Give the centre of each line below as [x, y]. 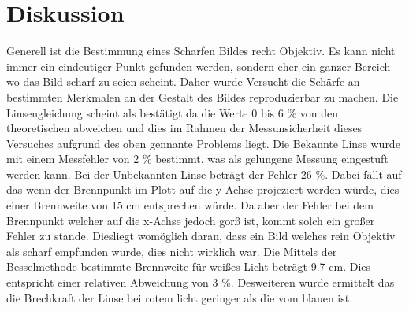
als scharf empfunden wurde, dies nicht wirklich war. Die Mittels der [172, 251]
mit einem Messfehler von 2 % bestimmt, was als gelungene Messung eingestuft [197, 159]
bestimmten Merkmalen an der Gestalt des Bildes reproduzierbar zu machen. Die [203, 96]
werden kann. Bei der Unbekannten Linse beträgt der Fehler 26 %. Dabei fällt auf [204, 174]
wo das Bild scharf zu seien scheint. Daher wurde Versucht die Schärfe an [183, 81]
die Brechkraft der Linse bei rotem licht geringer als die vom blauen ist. [180, 297]
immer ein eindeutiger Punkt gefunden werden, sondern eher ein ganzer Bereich [199, 66]
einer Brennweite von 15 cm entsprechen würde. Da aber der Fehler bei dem [190, 205]
